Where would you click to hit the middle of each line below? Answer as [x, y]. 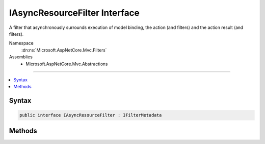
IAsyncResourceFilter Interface [74, 13]
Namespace [21, 43]
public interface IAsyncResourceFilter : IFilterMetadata [91, 115]
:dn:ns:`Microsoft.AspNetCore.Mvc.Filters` [64, 50]
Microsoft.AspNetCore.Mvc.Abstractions [67, 64]
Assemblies [21, 57]
